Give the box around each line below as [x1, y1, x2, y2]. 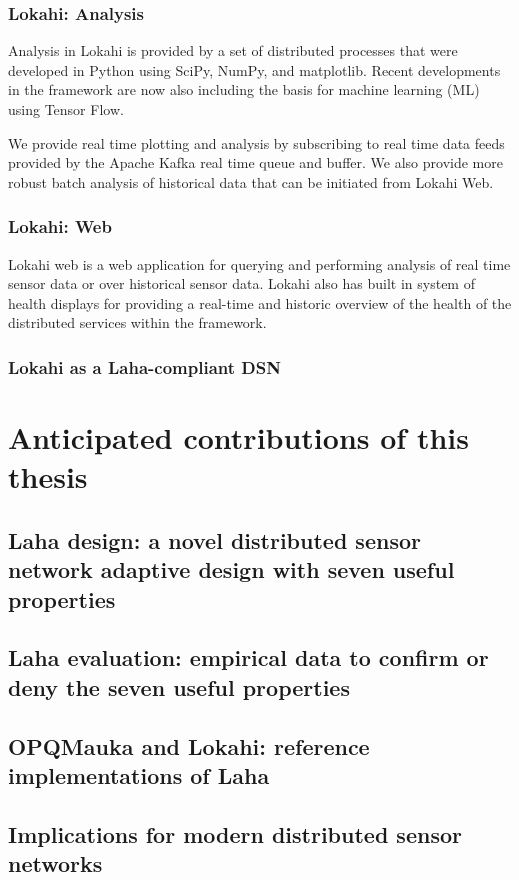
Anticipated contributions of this [8, 417, 469, 457]
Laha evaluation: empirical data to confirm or [8, 642, 489, 673]
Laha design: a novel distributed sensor [8, 524, 421, 555]
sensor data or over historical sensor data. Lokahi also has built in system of [8, 273, 475, 294]
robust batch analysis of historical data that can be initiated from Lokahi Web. [8, 171, 494, 192]
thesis [8, 456, 88, 497]
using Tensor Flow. [8, 99, 124, 119]
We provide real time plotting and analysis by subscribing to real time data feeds [8, 132, 505, 153]
